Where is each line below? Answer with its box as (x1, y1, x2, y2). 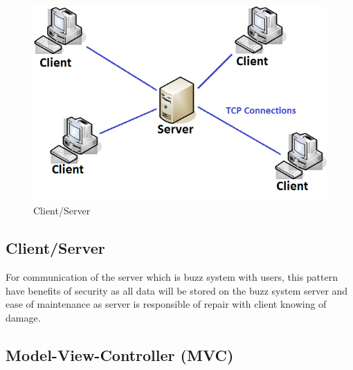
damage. (6, 310, 41, 324)
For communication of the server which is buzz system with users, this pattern (6, 270, 338, 284)
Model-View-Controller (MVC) (6, 344, 234, 365)
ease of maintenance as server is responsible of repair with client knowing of (6, 297, 327, 311)
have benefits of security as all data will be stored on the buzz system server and (6, 283, 348, 297)
